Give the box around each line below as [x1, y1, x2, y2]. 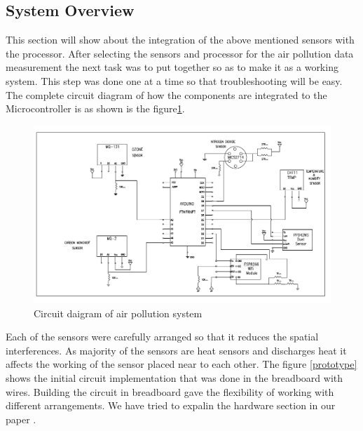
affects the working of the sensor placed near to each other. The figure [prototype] [6, 357, 357, 371]
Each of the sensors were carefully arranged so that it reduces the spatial [6, 329, 319, 344]
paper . [6, 411, 36, 426]
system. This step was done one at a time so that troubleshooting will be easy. [6, 73, 343, 88]
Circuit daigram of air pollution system [34, 305, 203, 320]
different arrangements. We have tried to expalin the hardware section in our [6, 398, 336, 413]
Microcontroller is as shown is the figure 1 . [6, 101, 185, 116]
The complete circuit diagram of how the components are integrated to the [6, 87, 327, 102]
